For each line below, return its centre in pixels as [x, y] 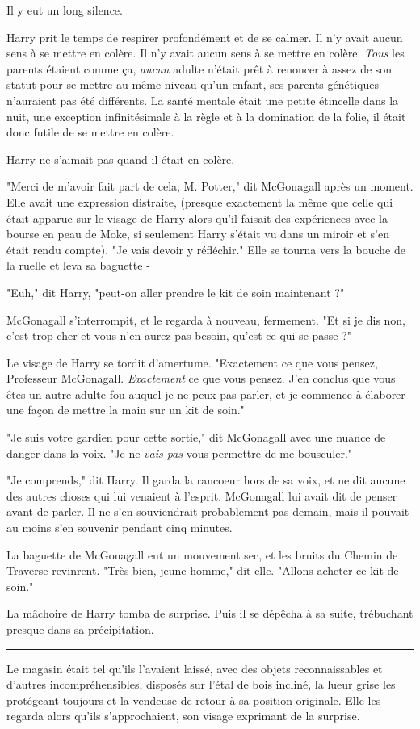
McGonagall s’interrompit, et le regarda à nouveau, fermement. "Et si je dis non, [206, 319]
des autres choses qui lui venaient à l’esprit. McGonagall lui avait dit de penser [202, 495]
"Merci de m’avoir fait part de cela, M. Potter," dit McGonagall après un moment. [210, 186]
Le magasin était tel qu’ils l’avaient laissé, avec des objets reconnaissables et [195, 668]
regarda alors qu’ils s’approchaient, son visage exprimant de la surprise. [183, 716]
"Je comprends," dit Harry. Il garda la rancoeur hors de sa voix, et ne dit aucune [206, 480]
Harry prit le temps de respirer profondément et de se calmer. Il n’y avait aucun [205, 37]
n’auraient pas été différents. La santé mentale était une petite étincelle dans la [203, 100]
